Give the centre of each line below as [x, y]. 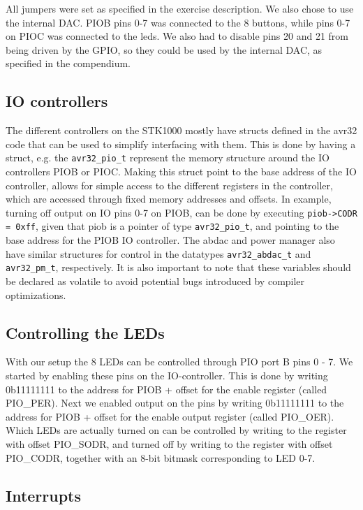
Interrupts [44, 495]
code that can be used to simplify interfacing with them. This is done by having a [181, 144]
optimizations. [36, 294]
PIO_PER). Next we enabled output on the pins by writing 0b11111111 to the [175, 403]
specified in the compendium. [68, 63]
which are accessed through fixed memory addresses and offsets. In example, [169, 199]
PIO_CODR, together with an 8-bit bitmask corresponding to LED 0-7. [161, 457]
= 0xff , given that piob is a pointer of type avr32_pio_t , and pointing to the [172, 226]
